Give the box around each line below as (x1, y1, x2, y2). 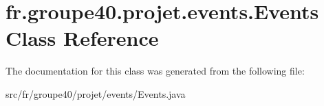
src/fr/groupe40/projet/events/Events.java (6, 86, 186, 101)
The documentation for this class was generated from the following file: (6, 64, 305, 78)
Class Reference (6, 24, 159, 52)
